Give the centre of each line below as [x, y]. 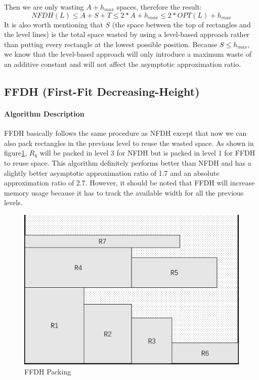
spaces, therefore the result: [159, 7]
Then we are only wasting [44, 7]
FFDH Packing [48, 371]
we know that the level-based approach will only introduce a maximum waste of [128, 54]
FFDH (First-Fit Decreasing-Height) [102, 91]
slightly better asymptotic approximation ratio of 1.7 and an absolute [112, 173]
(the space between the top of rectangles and [181, 24]
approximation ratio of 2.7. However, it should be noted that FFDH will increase [129, 183]
